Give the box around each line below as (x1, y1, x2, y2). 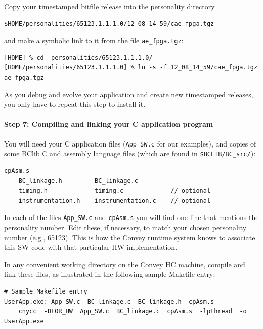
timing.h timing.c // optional (18, 187, 211, 195)
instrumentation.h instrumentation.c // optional (18, 197, 211, 204)
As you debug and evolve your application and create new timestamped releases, (4, 89, 253, 99)
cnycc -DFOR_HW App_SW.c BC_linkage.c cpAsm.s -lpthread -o (18, 308, 247, 315)
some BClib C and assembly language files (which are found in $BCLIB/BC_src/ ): (4, 148, 256, 159)
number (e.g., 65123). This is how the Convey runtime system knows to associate (4, 232, 255, 242)
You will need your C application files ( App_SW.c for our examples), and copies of (4, 138, 256, 149)
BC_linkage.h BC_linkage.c (18, 177, 138, 185)
